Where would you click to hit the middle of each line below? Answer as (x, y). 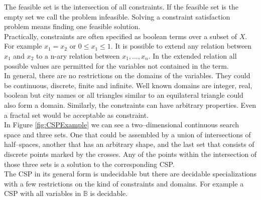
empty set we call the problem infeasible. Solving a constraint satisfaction (117, 16)
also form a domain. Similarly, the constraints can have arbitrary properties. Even (130, 105)
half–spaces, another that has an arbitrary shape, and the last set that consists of (129, 144)
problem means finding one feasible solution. (72, 26)
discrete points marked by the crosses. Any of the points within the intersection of (130, 154)
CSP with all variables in (43, 193)
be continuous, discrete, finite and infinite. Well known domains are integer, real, (128, 85)
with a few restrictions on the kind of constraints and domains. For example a (124, 183)
